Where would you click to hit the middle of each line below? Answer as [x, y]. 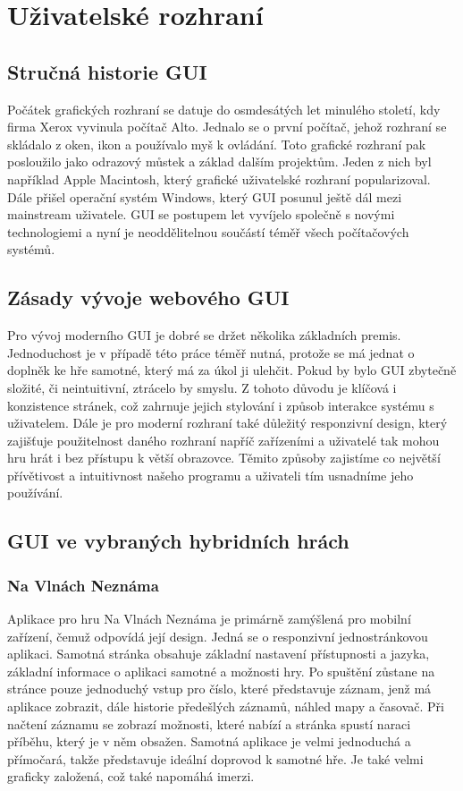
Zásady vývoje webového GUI [148, 298]
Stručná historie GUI [107, 71]
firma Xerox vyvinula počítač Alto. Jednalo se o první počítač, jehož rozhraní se [227, 127]
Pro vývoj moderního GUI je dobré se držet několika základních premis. [204, 335]
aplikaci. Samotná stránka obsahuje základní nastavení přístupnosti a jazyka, [219, 654]
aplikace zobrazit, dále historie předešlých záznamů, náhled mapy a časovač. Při [226, 706]
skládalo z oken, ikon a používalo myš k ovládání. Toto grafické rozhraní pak [217, 144]
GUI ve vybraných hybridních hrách [178, 541]
